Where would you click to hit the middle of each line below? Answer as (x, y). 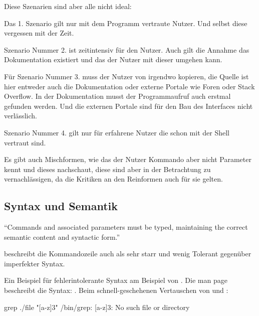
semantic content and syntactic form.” (62, 236)
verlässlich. (21, 116)
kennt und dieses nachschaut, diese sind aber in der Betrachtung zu (107, 169)
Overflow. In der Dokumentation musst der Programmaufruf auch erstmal (117, 96)
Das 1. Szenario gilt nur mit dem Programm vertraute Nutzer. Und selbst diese (126, 23)
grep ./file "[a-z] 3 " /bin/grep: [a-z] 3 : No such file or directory (97, 307)
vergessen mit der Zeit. (39, 33)
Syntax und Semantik (61, 206)
